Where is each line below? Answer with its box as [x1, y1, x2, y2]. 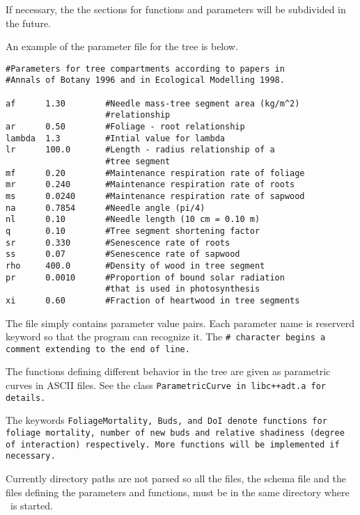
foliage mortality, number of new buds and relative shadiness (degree [6, 428, 345, 438]
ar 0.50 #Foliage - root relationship [6, 122, 245, 132]
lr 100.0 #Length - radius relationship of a [6, 145, 275, 155]
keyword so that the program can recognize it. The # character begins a [6, 329, 326, 344]
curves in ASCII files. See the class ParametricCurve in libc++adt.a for [6, 378, 326, 393]
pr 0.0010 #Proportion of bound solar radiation [6, 272, 285, 283]
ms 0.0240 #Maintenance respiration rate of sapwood [6, 191, 305, 201]
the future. [6, 15, 52, 30]
